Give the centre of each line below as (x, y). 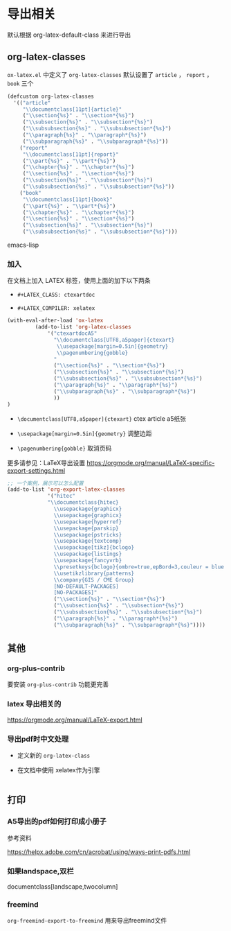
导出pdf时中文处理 (38, 739)
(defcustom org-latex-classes (51, 96)
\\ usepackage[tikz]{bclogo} (94, 548)
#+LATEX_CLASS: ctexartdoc (56, 295)
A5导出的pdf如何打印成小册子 (57, 821)
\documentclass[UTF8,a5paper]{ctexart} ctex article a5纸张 (102, 418)
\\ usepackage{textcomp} (88, 541)
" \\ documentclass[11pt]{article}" (72, 109)
